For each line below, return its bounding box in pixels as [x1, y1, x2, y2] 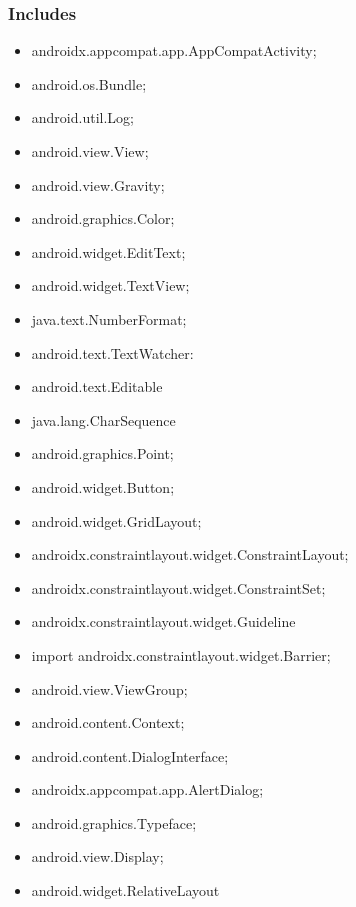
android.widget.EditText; [31, 241, 186, 262]
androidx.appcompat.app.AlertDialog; [31, 779, 264, 800]
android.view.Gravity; [31, 174, 165, 195]
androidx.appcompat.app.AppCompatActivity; [31, 40, 317, 61]
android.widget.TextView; [31, 275, 190, 296]
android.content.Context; [31, 712, 185, 733]
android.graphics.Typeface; [31, 812, 197, 833]
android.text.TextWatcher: [31, 342, 194, 363]
